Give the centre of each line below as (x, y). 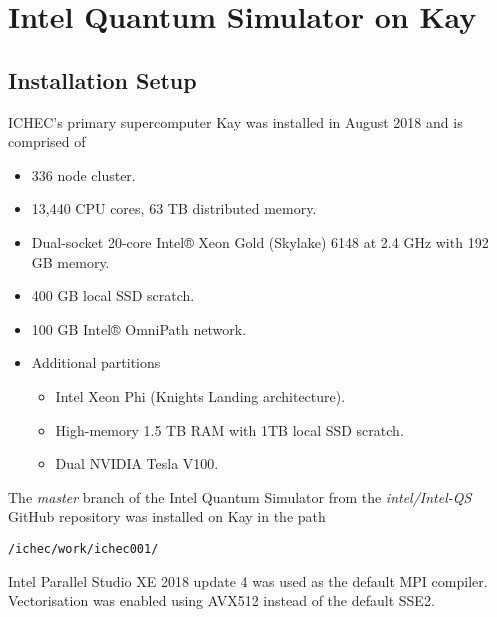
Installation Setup (102, 79)
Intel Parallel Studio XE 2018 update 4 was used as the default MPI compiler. (248, 580)
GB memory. (70, 261)
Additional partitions (96, 362)
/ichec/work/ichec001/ (83, 548)
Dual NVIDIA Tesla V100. (137, 463)
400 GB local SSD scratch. (113, 295)
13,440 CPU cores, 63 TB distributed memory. (174, 208)
